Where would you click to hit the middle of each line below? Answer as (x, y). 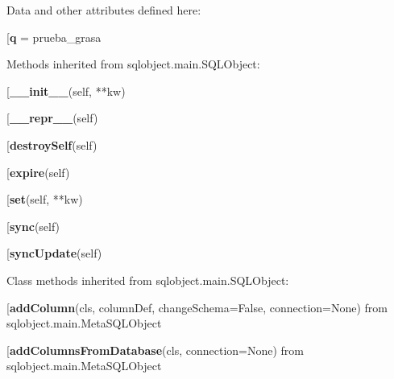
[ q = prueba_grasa (54, 37)
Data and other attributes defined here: (104, 10)
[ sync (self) (33, 226)
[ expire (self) (38, 172)
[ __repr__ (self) (52, 118)
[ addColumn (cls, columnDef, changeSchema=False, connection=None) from (197, 307)
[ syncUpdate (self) (54, 253)
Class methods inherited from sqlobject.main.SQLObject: (148, 280)
